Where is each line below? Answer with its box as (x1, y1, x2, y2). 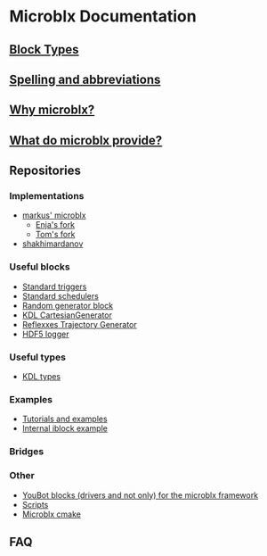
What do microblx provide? (9, 132, 163, 148)
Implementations (9, 190, 85, 203)
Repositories (9, 163, 82, 178)
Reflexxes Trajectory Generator (21, 319, 137, 329)
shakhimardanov (21, 238, 84, 249)
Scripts (21, 499, 49, 510)
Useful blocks (9, 261, 70, 273)
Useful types (9, 351, 67, 363)
